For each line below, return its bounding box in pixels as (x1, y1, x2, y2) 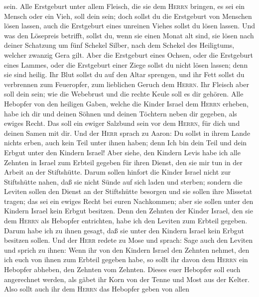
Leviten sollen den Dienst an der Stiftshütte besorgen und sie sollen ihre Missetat (4, 186, 253, 197)
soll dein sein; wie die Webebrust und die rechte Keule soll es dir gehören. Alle (4, 89, 244, 99)
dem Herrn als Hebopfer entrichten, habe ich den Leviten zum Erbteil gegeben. (4, 215, 248, 226)
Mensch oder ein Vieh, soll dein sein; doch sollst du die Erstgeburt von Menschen (4, 10, 252, 21)
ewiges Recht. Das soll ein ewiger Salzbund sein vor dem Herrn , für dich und (4, 118, 240, 128)
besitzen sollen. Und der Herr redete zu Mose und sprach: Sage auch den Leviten (4, 235, 253, 245)
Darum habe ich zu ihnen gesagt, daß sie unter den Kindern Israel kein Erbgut (4, 225, 244, 235)
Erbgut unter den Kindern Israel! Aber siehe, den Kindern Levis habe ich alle (4, 147, 241, 157)
